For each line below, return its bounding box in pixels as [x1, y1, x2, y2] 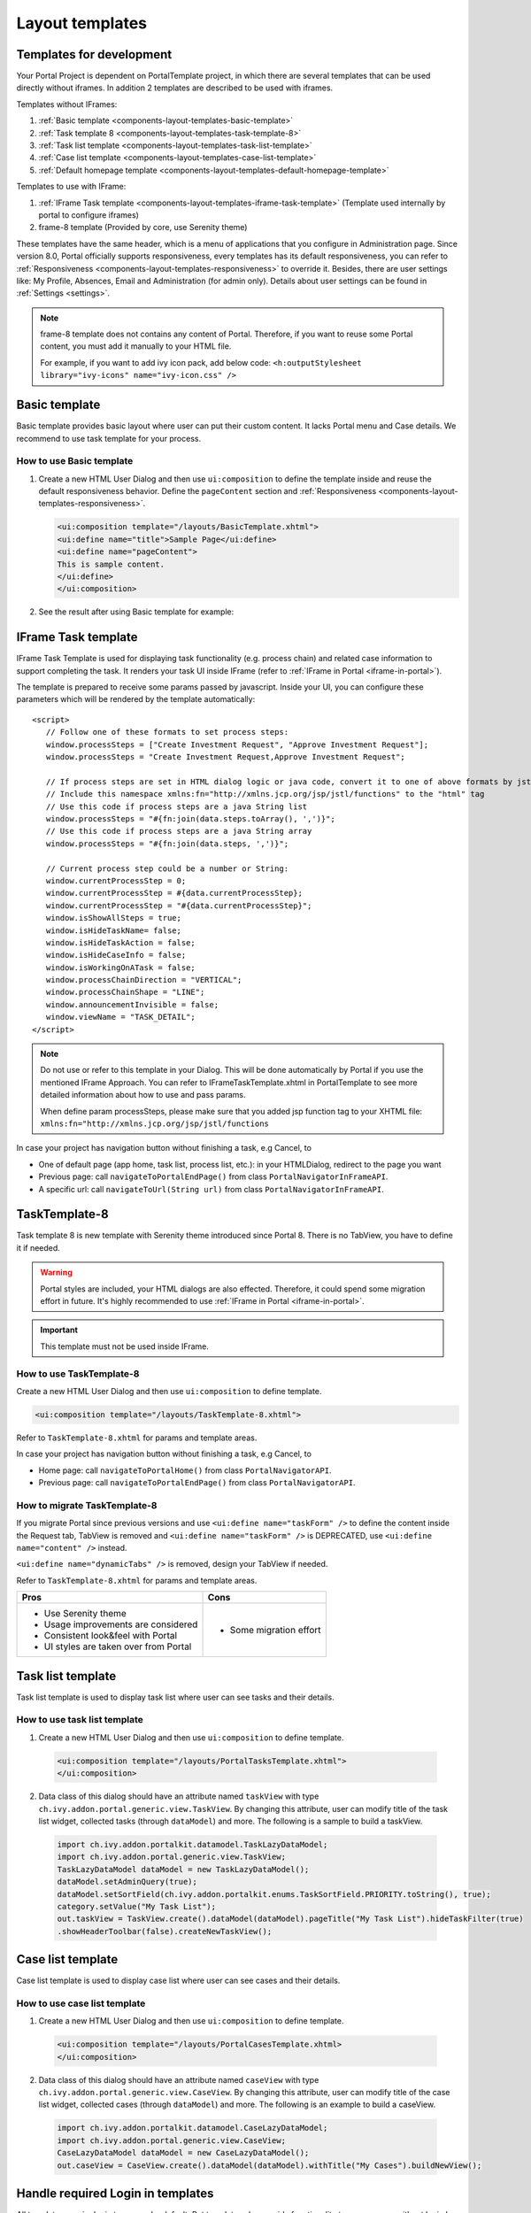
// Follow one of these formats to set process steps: [45, 727, 289, 737]
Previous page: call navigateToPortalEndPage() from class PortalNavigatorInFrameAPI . [38, 1171, 389, 1182]
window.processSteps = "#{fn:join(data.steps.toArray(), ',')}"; [45, 814, 335, 823]
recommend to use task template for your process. [16, 433, 202, 443]
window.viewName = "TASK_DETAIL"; [45, 1012, 196, 1022]
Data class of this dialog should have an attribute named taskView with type [38, 1791, 319, 1801]
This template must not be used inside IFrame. [40, 1341, 210, 1352]
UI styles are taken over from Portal [43, 1640, 192, 1653]
